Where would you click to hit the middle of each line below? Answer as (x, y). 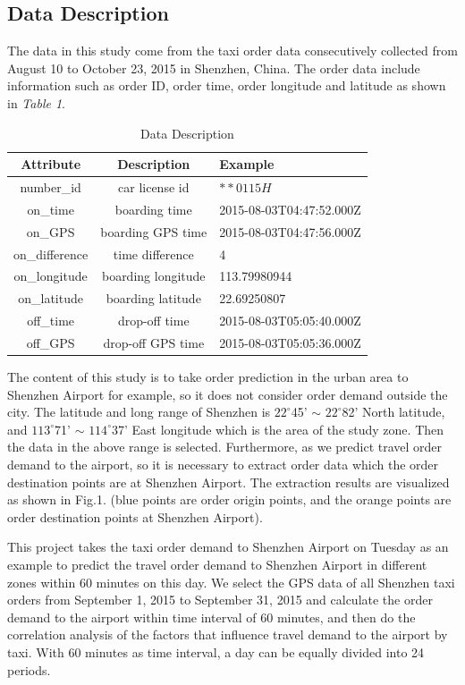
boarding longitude (153, 276)
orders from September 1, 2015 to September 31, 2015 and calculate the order (220, 600)
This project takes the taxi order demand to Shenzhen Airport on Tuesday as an (228, 547)
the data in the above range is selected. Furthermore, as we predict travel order (225, 447)
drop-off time (153, 321)
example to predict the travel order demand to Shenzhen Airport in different (217, 564)
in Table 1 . (36, 102)
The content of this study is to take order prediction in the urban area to (208, 377)
